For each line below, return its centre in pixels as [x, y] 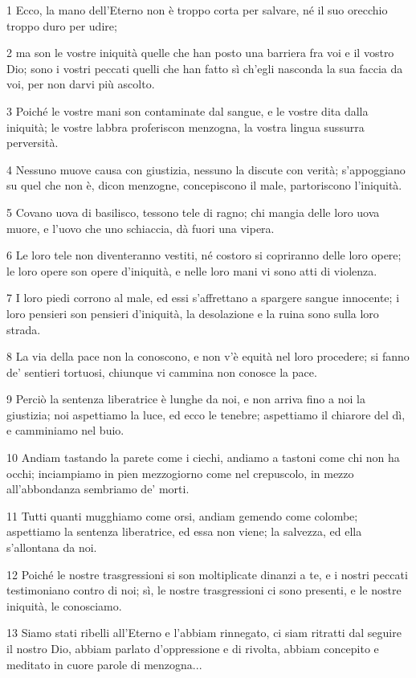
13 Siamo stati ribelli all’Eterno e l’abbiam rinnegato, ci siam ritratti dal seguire [204, 633]
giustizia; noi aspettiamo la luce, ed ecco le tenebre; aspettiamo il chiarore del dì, [206, 414]
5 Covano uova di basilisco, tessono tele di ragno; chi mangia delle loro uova [193, 212]
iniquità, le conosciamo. [64, 605]
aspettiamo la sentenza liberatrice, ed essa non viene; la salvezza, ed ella [184, 531]
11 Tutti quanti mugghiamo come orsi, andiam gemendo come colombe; [182, 515]
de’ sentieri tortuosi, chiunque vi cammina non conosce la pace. [162, 372]
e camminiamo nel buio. [65, 430]
